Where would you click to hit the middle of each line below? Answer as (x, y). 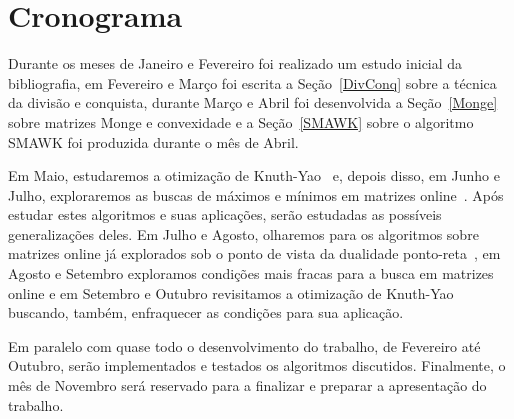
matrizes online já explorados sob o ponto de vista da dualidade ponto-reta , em (254, 253)
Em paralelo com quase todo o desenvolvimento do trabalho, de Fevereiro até (244, 345)
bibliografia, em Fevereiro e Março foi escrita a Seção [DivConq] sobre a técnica (252, 82)
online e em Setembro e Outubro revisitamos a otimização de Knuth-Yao (231, 292)
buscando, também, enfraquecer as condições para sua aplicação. (206, 312)
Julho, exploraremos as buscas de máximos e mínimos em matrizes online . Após (256, 194)
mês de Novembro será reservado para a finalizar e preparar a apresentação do (247, 385)
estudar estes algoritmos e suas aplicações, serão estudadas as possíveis (225, 214)
